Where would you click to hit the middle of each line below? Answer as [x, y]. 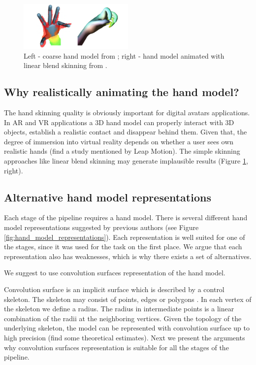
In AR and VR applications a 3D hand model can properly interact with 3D [119, 122]
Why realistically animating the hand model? [122, 92]
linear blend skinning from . [65, 65]
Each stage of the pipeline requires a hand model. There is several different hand [126, 217]
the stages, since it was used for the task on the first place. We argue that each [123, 247]
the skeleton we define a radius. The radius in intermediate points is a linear [119, 309]
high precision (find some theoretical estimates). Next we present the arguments [125, 337]
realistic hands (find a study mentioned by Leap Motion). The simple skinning [122, 151]
